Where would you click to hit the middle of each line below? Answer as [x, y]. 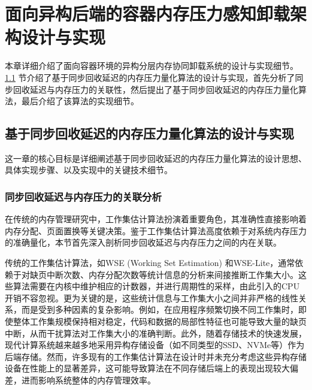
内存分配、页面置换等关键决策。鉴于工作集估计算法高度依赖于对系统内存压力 [156, 230]
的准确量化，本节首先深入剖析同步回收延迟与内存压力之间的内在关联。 [143, 242]
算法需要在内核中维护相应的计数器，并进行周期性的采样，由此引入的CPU [156, 286]
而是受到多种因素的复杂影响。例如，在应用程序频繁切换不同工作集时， [160, 309]
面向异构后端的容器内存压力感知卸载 [148, 13]
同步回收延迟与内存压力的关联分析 [83, 196]
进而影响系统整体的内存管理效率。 [88, 380]
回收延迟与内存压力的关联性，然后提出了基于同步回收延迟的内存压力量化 [155, 89]
